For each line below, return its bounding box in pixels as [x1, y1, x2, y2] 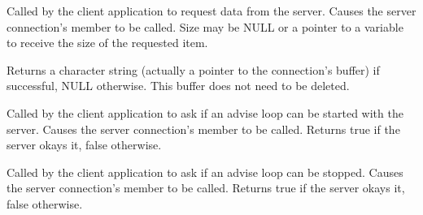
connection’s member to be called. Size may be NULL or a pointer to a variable [7, 18, 403, 35]
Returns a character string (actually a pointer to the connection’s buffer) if [7, 61, 380, 78]
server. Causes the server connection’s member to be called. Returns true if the [7, 120, 400, 137]
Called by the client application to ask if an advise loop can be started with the [7, 104, 403, 121]
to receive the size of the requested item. [7, 34, 208, 51]
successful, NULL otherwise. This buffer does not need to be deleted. [7, 77, 350, 94]
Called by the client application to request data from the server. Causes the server [7, 2, 416, 19]
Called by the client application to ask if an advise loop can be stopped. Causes [7, 163, 403, 180]
